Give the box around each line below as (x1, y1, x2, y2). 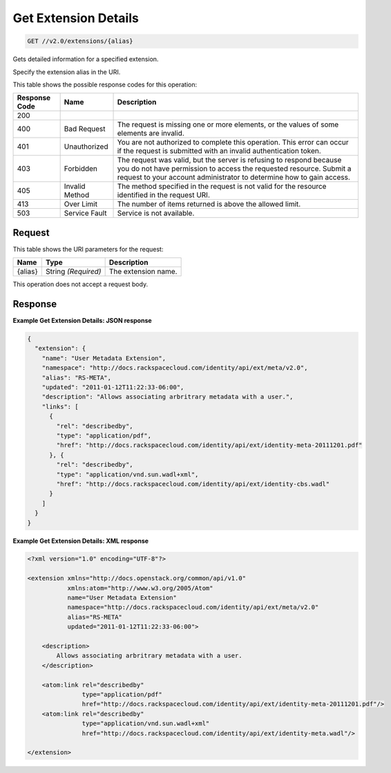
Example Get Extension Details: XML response (12, 537, 149, 545)
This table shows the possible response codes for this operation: (12, 80, 198, 89)
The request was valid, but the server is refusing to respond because (117, 156, 342, 165)
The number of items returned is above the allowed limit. (117, 199, 301, 209)
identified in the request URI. (117, 190, 210, 200)
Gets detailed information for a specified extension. (12, 55, 159, 64)
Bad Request (64, 124, 106, 134)
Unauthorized (64, 142, 108, 151)
